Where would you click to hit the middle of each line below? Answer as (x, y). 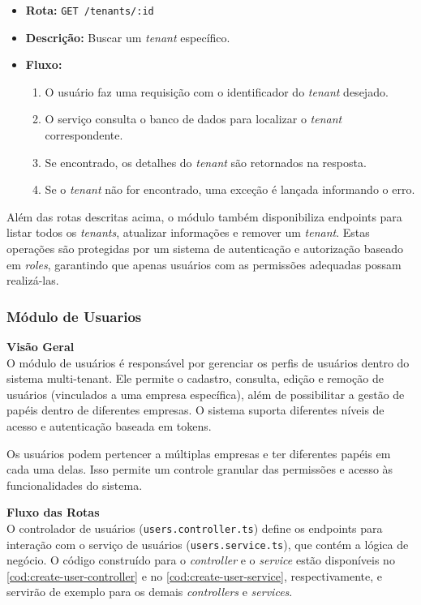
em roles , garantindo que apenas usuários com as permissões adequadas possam (204, 264)
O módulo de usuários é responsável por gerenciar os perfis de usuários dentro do (208, 362)
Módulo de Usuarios (74, 316)
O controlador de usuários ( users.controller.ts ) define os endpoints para (195, 528)
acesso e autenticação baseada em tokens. (109, 425)
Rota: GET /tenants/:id (90, 10)
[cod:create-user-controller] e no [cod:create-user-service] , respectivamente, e (194, 575)
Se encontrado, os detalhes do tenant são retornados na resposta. (206, 162)
